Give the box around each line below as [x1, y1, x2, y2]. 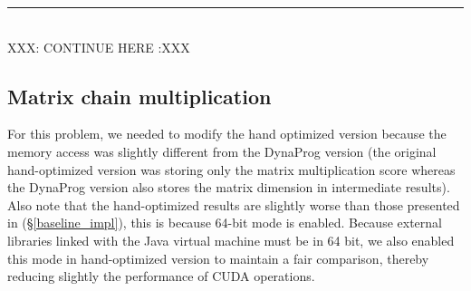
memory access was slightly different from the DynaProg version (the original [7, 141, 437, 160]
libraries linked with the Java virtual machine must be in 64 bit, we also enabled [7, 230, 455, 249]
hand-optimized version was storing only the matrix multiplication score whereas [7, 160, 456, 179]
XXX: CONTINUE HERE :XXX [7, 37, 190, 56]
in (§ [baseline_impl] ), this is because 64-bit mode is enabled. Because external [7, 213, 442, 232]
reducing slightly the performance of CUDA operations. [7, 267, 315, 286]
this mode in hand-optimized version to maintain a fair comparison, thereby [7, 248, 429, 267]
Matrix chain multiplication [7, 82, 272, 110]
